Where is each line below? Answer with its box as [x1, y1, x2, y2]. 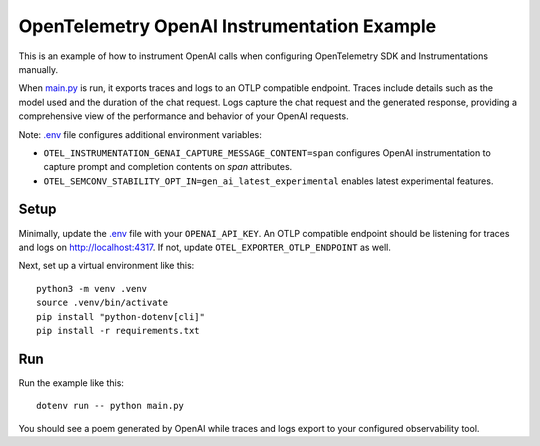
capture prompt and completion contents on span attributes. [43, 161, 293, 173]
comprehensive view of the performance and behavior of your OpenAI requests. [18, 110, 349, 122]
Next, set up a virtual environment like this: [18, 260, 195, 272]
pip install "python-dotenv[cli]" [36, 311, 205, 322]
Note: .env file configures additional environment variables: [18, 128, 262, 140]
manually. [18, 63, 59, 75]
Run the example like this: [18, 376, 125, 389]
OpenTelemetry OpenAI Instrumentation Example [18, 15, 437, 37]
